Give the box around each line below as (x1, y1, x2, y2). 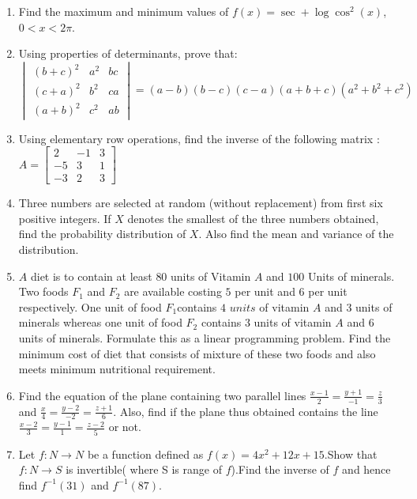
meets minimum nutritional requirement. (18, 361, 216, 377)
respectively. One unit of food (18, 298, 162, 315)
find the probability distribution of (18, 225, 186, 242)
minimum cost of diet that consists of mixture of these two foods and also (18, 345, 376, 361)
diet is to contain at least (30, 267, 152, 284)
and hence (342, 461, 391, 478)
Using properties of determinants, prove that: (18, 45, 238, 62)
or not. (108, 418, 141, 435)
